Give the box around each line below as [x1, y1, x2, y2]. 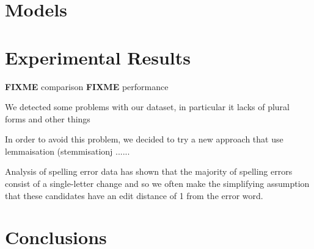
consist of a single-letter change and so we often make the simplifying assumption [5, 177, 310, 190]
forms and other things [5, 112, 90, 125]
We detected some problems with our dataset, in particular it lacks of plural [5, 100, 290, 113]
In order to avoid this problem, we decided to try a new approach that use [5, 133, 283, 146]
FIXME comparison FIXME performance [5, 80, 169, 93]
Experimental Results [5, 44, 191, 69]
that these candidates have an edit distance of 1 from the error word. [5, 189, 263, 202]
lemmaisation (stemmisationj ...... [5, 144, 130, 157]
